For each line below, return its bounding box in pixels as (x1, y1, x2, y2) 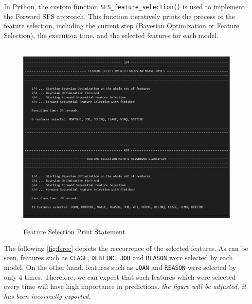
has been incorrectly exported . (4, 290, 91, 301)
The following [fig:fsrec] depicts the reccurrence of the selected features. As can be (4, 243, 248, 253)
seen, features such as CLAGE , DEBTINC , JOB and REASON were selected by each (4, 252, 233, 263)
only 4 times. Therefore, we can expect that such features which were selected (4, 271, 235, 282)
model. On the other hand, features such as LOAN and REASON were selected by (4, 262, 236, 272)
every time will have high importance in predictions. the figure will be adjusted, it (4, 281, 246, 291)
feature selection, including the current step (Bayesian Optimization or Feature (4, 20, 239, 31)
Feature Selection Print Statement (23, 227, 125, 237)
